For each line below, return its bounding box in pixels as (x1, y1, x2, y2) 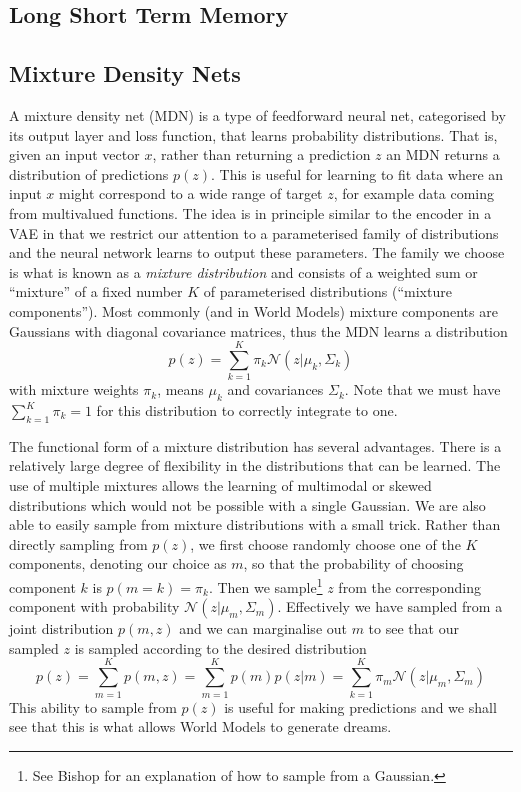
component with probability (9, 596, 180, 617)
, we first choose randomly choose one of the (190, 533, 461, 554)
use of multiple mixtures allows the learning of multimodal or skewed (9, 475, 432, 496)
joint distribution (9, 618, 114, 639)
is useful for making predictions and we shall (224, 696, 497, 717)
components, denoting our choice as (9, 553, 227, 574)
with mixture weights (9, 379, 139, 400)
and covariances (227, 379, 324, 400)
